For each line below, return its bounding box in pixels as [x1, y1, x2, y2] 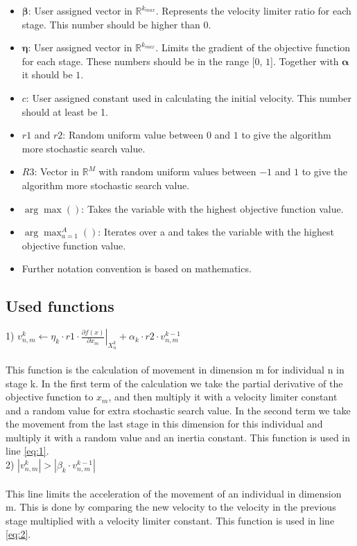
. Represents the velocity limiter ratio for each [155, 3, 351, 17]
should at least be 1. [21, 104, 109, 118]
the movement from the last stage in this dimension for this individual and [6, 416, 323, 431]
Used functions [6, 295, 114, 317]
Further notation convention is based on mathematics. [21, 261, 252, 276]
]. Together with [270, 53, 339, 68]
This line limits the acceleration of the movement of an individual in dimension [6, 486, 342, 500]
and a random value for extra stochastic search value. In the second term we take [6, 403, 351, 417]
